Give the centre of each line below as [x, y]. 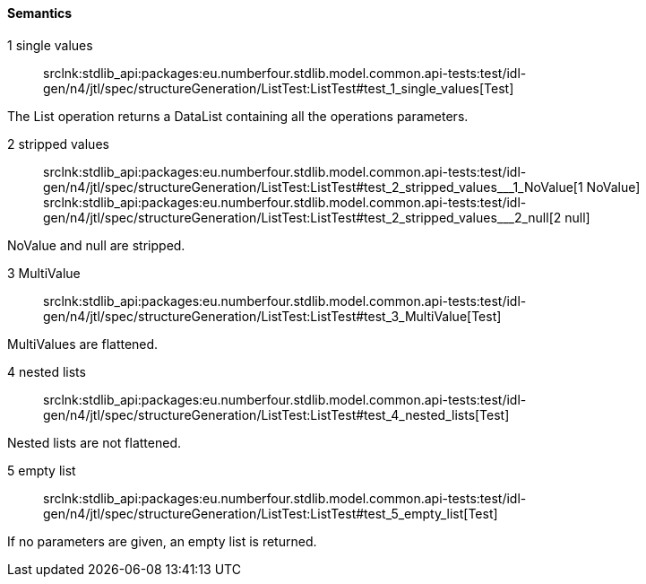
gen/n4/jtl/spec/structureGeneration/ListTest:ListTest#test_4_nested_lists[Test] [276, 414]
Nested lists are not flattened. [94, 442]
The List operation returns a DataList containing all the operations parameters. [238, 116]
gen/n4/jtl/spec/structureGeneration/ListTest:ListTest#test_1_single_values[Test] [279, 88]
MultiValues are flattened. [83, 344]
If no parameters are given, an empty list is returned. [162, 541]
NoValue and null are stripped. [96, 245]
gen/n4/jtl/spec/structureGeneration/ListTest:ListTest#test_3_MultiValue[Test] [272, 316]
